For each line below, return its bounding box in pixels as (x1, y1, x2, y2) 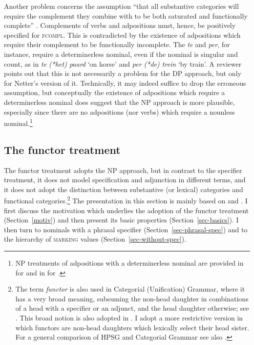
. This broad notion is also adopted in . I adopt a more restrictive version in (15, 312, 243, 322)
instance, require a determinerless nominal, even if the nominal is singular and (4, 49, 238, 59)
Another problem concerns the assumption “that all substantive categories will (4, 1, 239, 11)
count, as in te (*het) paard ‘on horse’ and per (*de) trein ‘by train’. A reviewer (4, 58, 242, 69)
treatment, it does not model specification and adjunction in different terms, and (4, 174, 246, 185)
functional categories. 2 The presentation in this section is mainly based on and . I (4, 194, 248, 206)
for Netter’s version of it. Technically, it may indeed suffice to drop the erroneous (4, 77, 246, 88)
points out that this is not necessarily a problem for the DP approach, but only (4, 68, 241, 78)
